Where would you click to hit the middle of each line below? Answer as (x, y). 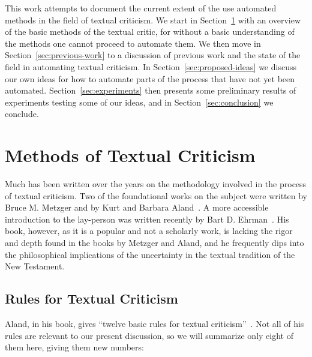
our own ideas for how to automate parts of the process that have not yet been (150, 78)
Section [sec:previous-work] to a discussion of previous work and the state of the (153, 55)
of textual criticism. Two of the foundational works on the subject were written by (156, 195)
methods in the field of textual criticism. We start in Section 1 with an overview (153, 19)
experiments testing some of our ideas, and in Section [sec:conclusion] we (139, 102)
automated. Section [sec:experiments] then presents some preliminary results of (151, 90)
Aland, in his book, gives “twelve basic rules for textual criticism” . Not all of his (154, 324)
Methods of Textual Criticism (130, 155)
